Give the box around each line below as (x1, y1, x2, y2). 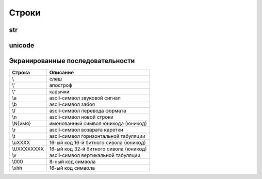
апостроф (49, 82, 73, 89)
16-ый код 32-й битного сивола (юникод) (49, 146, 147, 152)
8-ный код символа (49, 158, 96, 165)
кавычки (49, 88, 70, 95)
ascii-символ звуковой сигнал (49, 95, 121, 101)
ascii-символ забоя (49, 101, 95, 108)
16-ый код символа (49, 165, 95, 172)
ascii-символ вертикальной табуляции (49, 152, 141, 159)
